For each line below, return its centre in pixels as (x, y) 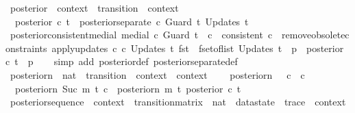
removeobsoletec (316, 35)
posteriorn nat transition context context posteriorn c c (157, 74)
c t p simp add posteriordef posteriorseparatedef (122, 61)
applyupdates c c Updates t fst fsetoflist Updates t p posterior (198, 48)
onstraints (26, 48)
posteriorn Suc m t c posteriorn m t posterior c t (128, 88)
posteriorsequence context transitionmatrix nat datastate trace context (178, 102)
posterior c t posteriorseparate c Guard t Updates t (132, 21)
